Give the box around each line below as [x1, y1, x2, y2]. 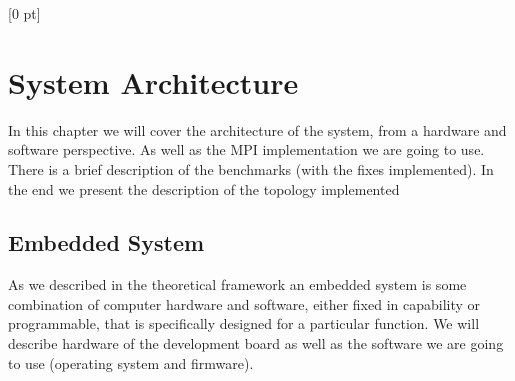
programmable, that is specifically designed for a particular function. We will [8, 313, 480, 334]
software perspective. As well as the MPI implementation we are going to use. [8, 139, 485, 160]
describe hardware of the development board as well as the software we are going [8, 333, 504, 354]
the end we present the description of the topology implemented [8, 178, 400, 199]
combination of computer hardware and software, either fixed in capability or [8, 293, 481, 314]
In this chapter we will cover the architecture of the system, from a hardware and [8, 119, 507, 140]
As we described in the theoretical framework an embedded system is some [8, 274, 467, 295]
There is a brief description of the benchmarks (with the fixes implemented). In [8, 158, 494, 179]
